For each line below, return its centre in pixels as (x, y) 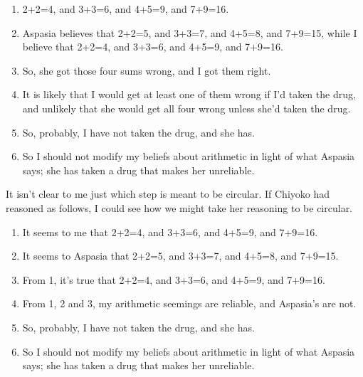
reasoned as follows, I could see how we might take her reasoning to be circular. (179, 207)
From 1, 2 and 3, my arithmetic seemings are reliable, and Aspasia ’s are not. (189, 303)
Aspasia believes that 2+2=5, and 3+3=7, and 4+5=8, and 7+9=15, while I (190, 32)
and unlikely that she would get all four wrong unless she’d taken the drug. (186, 108)
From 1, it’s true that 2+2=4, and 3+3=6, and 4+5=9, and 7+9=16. (174, 279)
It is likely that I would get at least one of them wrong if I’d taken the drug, (189, 94)
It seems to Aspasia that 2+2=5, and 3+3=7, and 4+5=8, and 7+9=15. (180, 256)
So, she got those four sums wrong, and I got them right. (147, 70)
